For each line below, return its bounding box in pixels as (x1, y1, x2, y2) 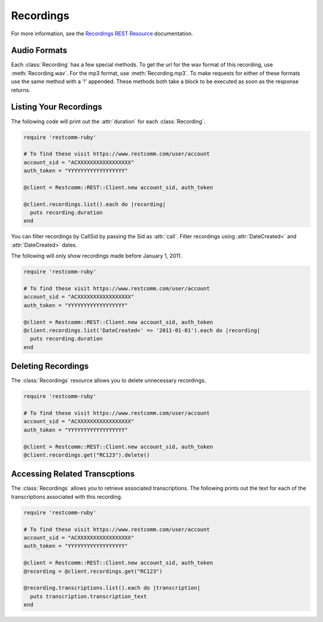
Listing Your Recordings (11, 102, 102, 112)
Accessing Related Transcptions (11, 469, 135, 479)
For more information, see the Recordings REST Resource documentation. (11, 30, 193, 37)
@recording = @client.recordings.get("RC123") (23, 568, 163, 575)
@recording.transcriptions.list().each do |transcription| (23, 584, 200, 591)
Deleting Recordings (11, 361, 89, 371)
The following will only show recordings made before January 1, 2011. (11, 252, 182, 260)
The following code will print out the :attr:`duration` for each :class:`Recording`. (11, 117, 206, 125)
